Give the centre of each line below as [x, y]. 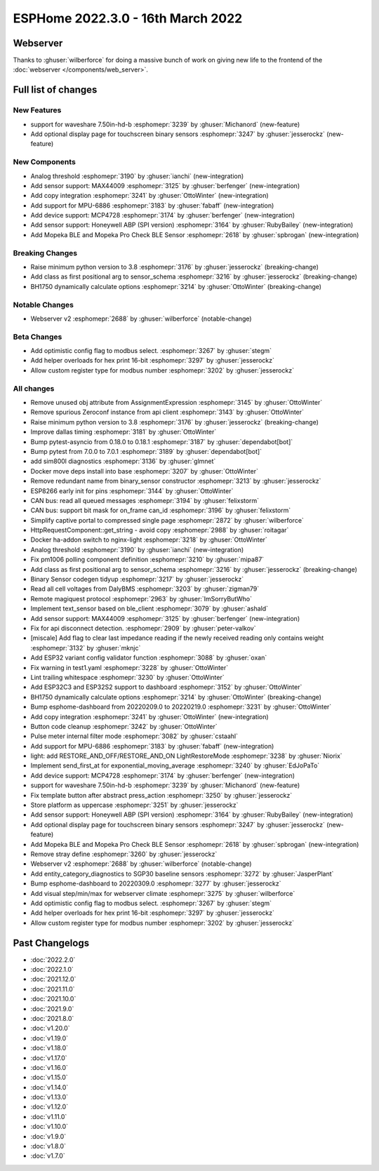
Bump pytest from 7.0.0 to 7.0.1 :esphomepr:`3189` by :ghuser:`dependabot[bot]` [146, 451]
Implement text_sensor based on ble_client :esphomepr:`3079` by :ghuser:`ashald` [149, 609]
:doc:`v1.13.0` [49, 1097]
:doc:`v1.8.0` [48, 1146]
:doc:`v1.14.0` [49, 1087]
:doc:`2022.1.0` [52, 969]
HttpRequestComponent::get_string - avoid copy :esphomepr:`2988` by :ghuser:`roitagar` [160, 530]
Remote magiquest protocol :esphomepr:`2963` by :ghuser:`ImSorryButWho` [141, 598]
